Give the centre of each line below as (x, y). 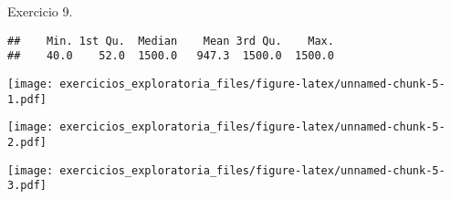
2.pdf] (27, 142)
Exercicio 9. (40, 11)
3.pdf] (27, 186)
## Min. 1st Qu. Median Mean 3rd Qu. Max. (171, 41)
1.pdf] (27, 99)
